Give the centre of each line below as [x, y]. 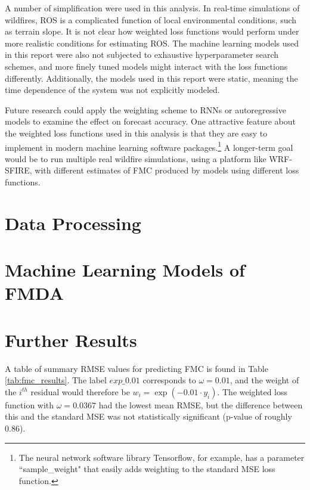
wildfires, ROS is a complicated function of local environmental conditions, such [151, 19]
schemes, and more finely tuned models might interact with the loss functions [146, 66]
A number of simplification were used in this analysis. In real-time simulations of [152, 8]
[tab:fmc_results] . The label [56, 380]
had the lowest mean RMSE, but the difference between [201, 404]
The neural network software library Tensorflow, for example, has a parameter [162, 457]
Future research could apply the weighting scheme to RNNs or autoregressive [145, 109]
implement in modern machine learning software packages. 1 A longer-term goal [149, 146]
